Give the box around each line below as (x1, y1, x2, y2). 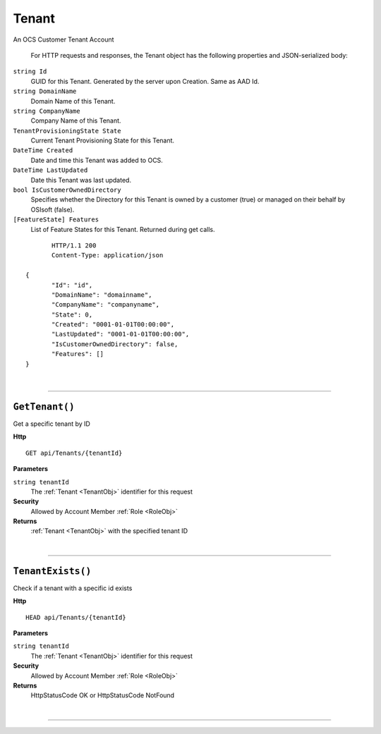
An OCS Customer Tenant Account (13, 35, 114, 44)
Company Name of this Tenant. (30, 116, 121, 125)
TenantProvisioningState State (13, 127, 121, 135)
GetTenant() (13, 400, 75, 412)
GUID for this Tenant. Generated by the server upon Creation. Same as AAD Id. (30, 77, 260, 85)
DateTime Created (13, 147, 73, 154)
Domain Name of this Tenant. (30, 97, 116, 105)
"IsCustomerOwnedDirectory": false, (52, 340, 179, 348)
